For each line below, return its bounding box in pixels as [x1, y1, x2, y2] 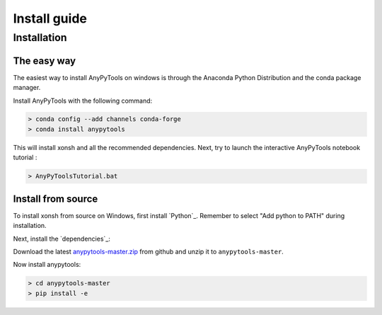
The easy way [13, 55, 76, 67]
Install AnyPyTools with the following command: [13, 96, 153, 105]
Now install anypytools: [13, 260, 81, 269]
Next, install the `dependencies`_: [13, 234, 111, 243]
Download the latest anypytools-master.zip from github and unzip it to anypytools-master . [13, 247, 284, 256]
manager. [13, 84, 41, 92]
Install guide [13, 11, 88, 26]
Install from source [13, 193, 98, 205]
